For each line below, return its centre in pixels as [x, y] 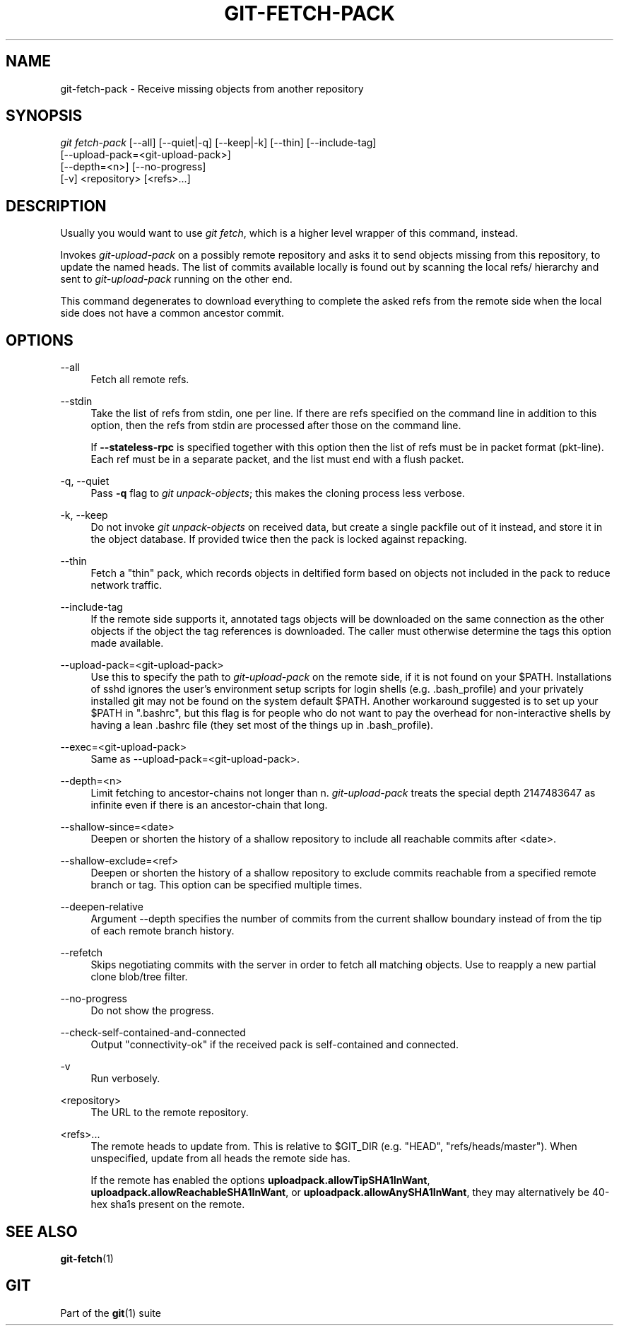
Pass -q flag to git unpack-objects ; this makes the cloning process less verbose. [278, 493]
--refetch [82, 953]
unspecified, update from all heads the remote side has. [220, 1159]
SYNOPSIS [44, 116]
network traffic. [126, 585]
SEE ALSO [42, 1231]
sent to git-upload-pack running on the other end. [176, 279]
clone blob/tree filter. [139, 977]
